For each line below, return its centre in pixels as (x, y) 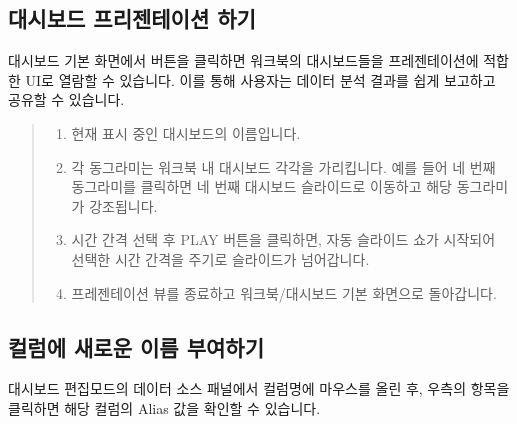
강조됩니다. (123, 205)
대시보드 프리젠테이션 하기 (132, 18)
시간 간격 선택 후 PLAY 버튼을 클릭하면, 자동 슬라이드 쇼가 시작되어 (283, 239)
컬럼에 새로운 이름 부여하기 (136, 346)
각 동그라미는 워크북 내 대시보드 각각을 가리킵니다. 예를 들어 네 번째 (283, 166)
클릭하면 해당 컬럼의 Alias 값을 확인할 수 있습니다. (164, 407)
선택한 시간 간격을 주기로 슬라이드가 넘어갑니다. (220, 258)
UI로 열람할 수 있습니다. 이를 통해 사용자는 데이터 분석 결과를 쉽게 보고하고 (260, 79)
